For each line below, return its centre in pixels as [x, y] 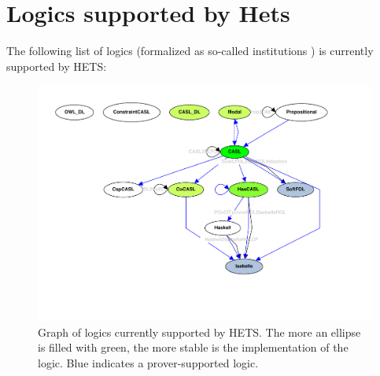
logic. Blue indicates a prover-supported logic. [148, 362]
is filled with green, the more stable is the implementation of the [193, 347]
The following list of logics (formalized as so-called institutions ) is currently [190, 51]
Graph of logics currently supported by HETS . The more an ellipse [199, 332]
